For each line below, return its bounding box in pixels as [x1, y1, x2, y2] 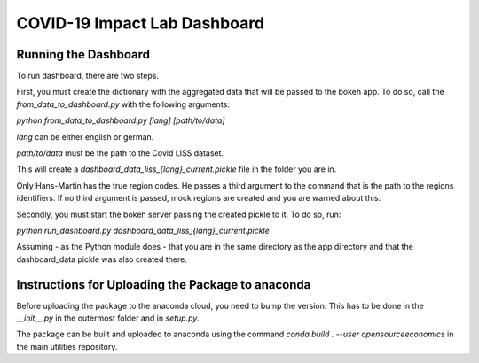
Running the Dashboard [16, 47, 151, 62]
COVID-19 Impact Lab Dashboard [16, 13, 265, 33]
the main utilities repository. [16, 341, 118, 351]
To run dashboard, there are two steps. [16, 71, 160, 81]
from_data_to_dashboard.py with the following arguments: [16, 98, 231, 110]
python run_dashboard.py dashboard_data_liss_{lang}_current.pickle [16, 225, 270, 236]
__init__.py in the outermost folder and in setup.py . [16, 313, 200, 323]
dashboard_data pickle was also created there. [16, 253, 188, 265]
